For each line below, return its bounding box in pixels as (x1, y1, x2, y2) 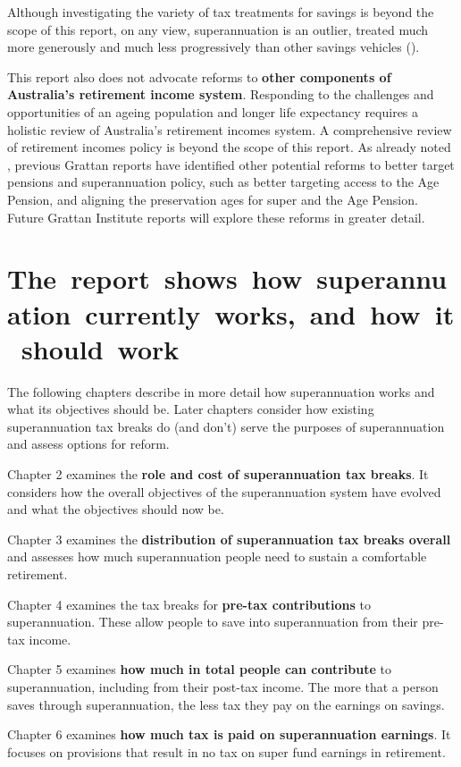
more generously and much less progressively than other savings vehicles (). (7, 38, 420, 56)
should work (21, 330, 180, 367)
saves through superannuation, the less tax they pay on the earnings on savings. (7, 695, 445, 713)
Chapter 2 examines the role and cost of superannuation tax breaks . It (7, 465, 429, 483)
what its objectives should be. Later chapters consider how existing (7, 400, 374, 418)
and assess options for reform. (7, 434, 170, 453)
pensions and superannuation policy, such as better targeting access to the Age (7, 173, 440, 191)
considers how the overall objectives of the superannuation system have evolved (7, 482, 441, 501)
